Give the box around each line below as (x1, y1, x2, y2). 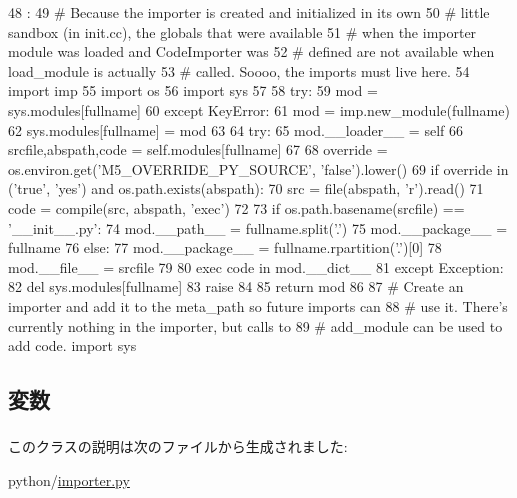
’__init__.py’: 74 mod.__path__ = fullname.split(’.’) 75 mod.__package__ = (8, 217, 508, 238)
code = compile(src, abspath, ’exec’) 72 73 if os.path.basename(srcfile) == (8, 197, 465, 218)
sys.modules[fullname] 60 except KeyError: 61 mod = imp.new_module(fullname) (8, 99, 510, 120)
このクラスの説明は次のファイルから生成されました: (8, 436, 348, 457)
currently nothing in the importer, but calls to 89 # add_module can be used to (8, 315, 503, 336)
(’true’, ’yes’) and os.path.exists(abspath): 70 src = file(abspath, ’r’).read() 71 (8, 178, 484, 199)
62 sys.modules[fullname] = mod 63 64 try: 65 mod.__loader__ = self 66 (8, 119, 463, 140)
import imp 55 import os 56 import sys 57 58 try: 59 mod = (8, 80, 378, 101)
